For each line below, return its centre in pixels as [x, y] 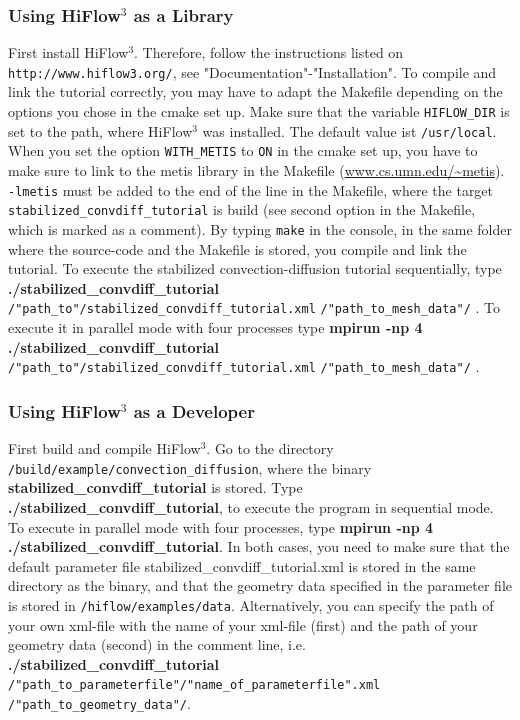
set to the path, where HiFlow [100, 130]
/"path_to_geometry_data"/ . [99, 703]
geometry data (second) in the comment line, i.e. [157, 644]
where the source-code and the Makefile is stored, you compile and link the [237, 248]
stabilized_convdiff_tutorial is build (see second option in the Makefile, [242, 209]
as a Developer [194, 410]
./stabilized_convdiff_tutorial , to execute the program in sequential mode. [251, 506]
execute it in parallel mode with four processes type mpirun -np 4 [215, 327]
